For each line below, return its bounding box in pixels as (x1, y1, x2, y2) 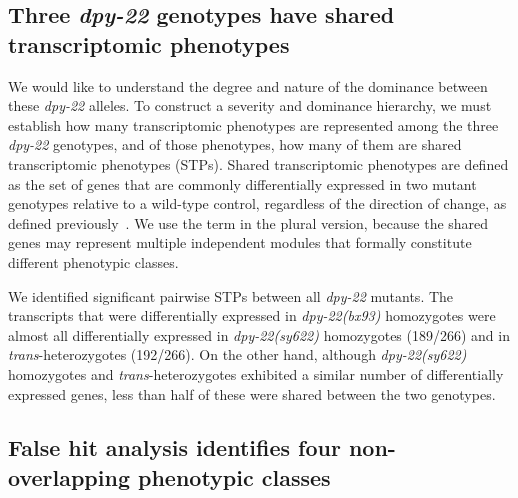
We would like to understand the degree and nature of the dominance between (8, 75, 488, 96)
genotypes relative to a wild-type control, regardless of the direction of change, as (8, 193, 507, 214)
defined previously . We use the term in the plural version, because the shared (8, 212, 489, 233)
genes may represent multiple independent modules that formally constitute (8, 232, 472, 253)
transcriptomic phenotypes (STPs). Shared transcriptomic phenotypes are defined (8, 153, 509, 174)
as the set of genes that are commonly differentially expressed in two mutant (8, 173, 477, 194)
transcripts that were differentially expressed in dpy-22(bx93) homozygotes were (8, 305, 496, 326)
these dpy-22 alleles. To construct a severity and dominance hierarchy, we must (8, 95, 492, 116)
